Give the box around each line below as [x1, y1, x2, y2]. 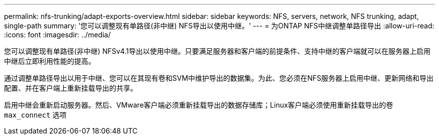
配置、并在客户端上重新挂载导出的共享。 [4, 84, 137, 92]
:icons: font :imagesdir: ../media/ [4, 30, 111, 39]
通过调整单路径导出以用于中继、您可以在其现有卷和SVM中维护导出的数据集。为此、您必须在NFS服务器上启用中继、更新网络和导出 [4, 74, 434, 82]
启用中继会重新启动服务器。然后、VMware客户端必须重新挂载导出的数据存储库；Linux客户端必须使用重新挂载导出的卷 [4, 101, 393, 109]
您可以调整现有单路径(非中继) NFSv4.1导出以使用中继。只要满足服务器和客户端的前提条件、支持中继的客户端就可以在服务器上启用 [4, 47, 430, 55]
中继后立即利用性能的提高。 [4, 57, 95, 65]
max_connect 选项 [4, 111, 67, 119]
